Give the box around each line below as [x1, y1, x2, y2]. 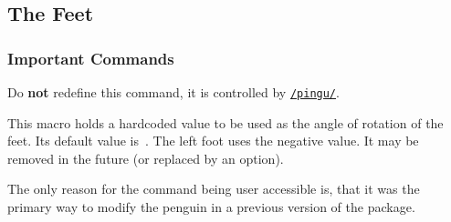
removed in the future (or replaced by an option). [7, 148, 284, 167]
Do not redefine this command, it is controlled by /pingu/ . [7, 83, 340, 101]
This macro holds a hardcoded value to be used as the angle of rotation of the [7, 113, 444, 132]
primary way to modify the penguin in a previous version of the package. [7, 197, 415, 217]
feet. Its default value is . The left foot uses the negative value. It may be [7, 131, 419, 150]
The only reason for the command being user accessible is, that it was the [7, 179, 420, 198]
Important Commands [7, 46, 174, 69]
